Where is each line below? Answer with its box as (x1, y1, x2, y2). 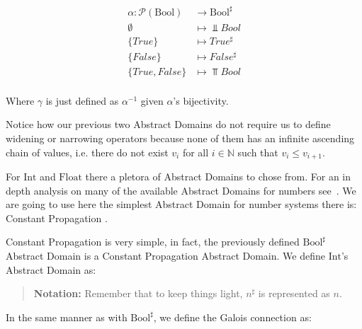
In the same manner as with (6, 309, 128, 324)
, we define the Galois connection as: (153, 309, 312, 324)
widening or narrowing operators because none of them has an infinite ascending (6, 131, 355, 146)
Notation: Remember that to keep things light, (33, 286, 243, 301)
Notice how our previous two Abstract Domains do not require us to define (6, 117, 331, 132)
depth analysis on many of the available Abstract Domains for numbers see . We (6, 183, 356, 197)
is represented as (258, 286, 330, 301)
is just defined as (45, 93, 119, 108)
